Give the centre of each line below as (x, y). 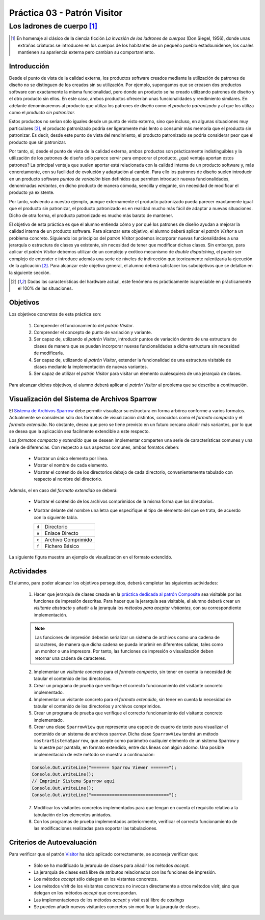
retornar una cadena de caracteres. (70, 658)
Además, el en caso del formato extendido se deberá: (63, 490)
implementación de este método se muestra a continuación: (94, 754)
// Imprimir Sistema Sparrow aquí (73, 781)
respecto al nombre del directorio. (68, 479)
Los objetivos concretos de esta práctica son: (55, 314)
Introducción (29, 66)
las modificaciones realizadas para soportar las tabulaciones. (96, 828)
